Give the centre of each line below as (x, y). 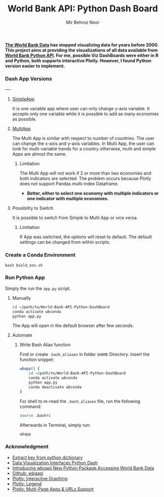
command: (31, 407)
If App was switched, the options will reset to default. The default (86, 237)
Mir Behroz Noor (83, 22)
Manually (21, 298)
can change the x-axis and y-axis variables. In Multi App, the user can (83, 143)
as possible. (24, 119)
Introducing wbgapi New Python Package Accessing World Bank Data (83, 468)
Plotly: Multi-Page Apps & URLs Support (53, 489)
